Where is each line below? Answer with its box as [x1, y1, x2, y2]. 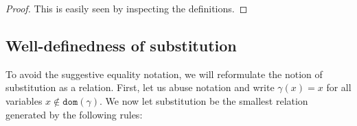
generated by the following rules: [5, 107, 143, 121]
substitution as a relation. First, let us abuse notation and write [5, 80, 275, 94]
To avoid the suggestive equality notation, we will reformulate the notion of [5, 66, 323, 81]
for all [326, 80, 352, 94]
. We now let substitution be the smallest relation [99, 93, 308, 108]
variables [5, 93, 43, 108]
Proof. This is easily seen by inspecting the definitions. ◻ [5, 1, 248, 15]
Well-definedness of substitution [5, 34, 237, 55]
